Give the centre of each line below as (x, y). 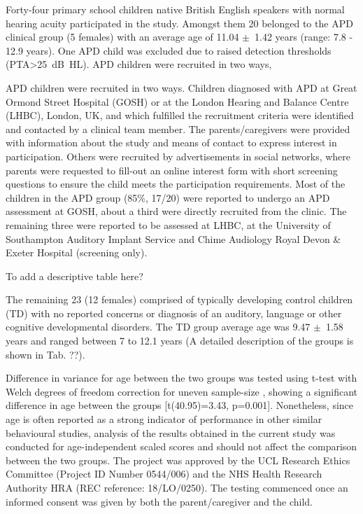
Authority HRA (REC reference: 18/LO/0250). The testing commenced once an (177, 487)
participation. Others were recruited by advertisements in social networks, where (178, 156)
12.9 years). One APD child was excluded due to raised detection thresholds (169, 50)
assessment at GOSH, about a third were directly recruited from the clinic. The (176, 211)
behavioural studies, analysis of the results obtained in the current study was (171, 432)
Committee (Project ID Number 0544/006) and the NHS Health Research (164, 474)
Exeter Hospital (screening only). (77, 252)
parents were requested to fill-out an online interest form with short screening (172, 170)
